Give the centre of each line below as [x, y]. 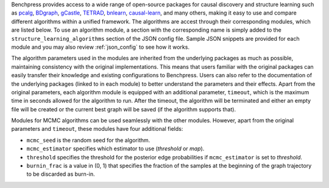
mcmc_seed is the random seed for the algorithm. [88, 140]
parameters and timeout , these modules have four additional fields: [97, 129]
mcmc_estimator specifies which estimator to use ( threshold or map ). [115, 148]
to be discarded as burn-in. [61, 174]
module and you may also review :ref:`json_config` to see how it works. [101, 47]
